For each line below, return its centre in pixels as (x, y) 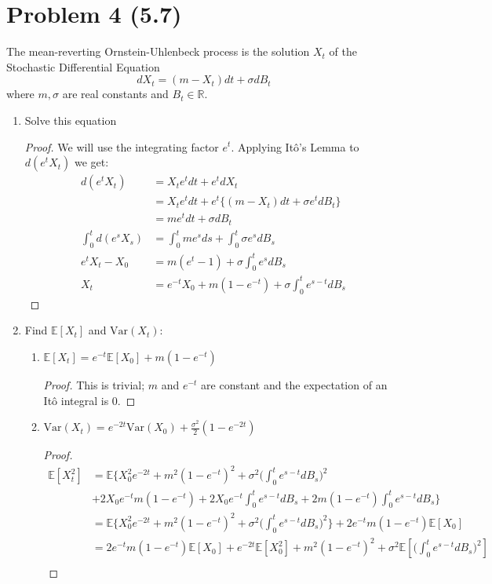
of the (343, 51)
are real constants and (115, 94)
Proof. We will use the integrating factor (122, 146)
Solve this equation (71, 120)
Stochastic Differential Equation (83, 66)
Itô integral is (76, 400)
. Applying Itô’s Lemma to (295, 146)
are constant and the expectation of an (294, 384)
